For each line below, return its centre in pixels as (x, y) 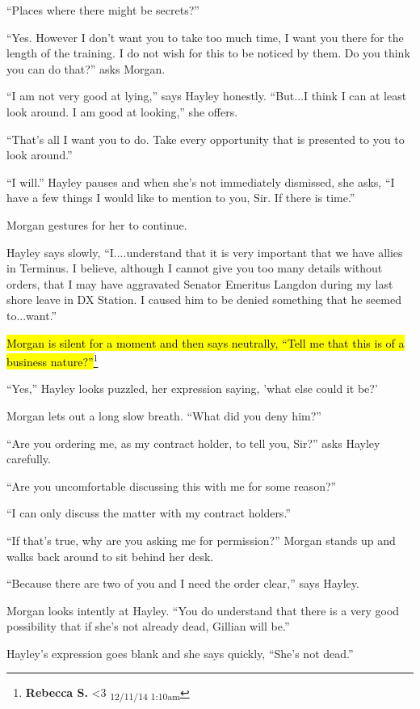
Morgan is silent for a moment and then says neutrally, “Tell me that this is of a (206, 342)
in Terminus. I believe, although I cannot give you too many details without (195, 268)
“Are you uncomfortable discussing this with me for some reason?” (172, 485)
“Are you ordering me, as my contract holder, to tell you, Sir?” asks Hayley (193, 443)
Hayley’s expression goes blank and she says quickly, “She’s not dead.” (180, 653)
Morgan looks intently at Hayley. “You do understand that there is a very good (203, 610)
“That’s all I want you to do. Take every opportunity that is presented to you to (206, 139)
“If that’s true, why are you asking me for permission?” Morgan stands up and (201, 540)
